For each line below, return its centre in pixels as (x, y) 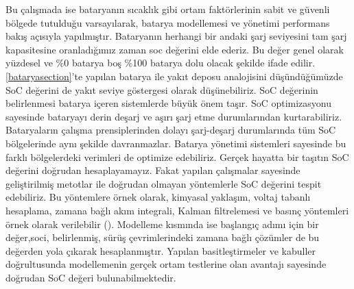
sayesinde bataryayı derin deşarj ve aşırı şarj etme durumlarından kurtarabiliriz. (174, 116)
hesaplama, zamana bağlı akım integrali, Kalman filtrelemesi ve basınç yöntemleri (177, 210)
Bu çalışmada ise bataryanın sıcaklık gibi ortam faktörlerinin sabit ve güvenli (168, 9)
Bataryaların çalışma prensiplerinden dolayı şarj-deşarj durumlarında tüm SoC (171, 130)
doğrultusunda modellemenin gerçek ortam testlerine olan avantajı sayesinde (166, 264)
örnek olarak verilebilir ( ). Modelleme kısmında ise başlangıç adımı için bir (162, 224)
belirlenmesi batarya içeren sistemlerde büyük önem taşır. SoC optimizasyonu (169, 103)
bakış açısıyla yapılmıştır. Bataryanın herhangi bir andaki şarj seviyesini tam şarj (176, 36)
